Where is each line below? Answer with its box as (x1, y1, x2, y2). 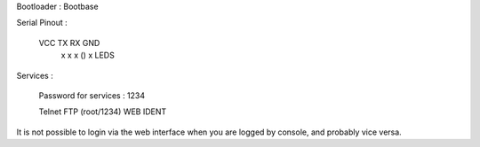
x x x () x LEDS (60, 50, 115, 61)
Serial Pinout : (16, 18, 68, 28)
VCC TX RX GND (38, 37, 100, 48)
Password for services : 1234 (38, 89, 146, 101)
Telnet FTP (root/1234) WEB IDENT (38, 106, 167, 117)
